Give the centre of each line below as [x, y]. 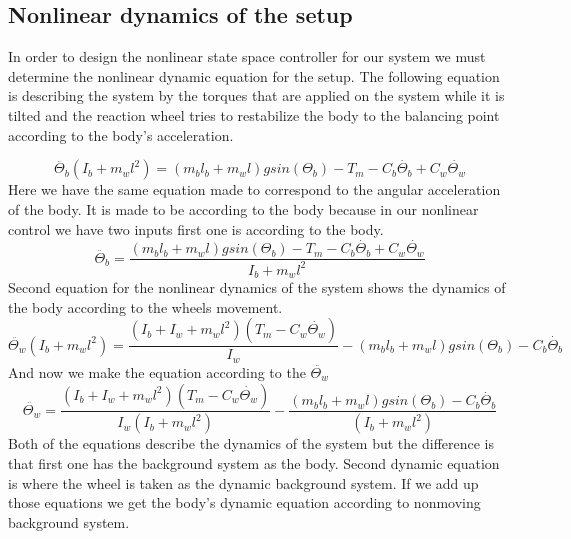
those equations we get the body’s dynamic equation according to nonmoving [244, 502]
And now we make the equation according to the [157, 371]
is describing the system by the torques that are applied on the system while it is [256, 95]
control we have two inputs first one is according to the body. [196, 228]
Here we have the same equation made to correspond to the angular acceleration [254, 189]
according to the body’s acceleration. [121, 134]
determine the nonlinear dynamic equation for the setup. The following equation [254, 75]
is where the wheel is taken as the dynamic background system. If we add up [243, 482]
